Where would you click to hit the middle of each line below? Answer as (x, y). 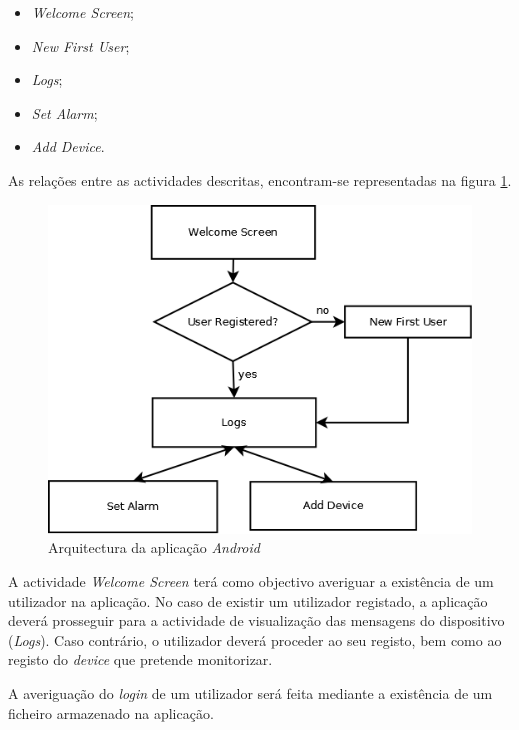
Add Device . (68, 146)
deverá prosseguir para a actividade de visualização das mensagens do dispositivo (256, 620)
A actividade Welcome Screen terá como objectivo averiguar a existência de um (251, 580)
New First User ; (80, 45)
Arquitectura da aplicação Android (154, 547)
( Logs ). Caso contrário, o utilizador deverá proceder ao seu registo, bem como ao (255, 639)
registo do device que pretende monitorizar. (140, 659)
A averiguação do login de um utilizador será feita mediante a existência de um (250, 692)
